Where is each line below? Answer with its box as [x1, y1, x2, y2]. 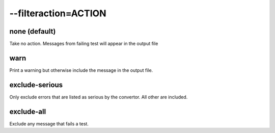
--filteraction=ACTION [9, 8, 106, 19]
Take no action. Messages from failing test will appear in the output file [9, 41, 158, 47]
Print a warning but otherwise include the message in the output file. [9, 67, 153, 73]
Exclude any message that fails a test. [9, 120, 89, 127]
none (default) [9, 27, 56, 36]
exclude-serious [9, 81, 63, 89]
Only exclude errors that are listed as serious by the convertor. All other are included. [9, 94, 188, 100]
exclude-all [9, 107, 46, 116]
